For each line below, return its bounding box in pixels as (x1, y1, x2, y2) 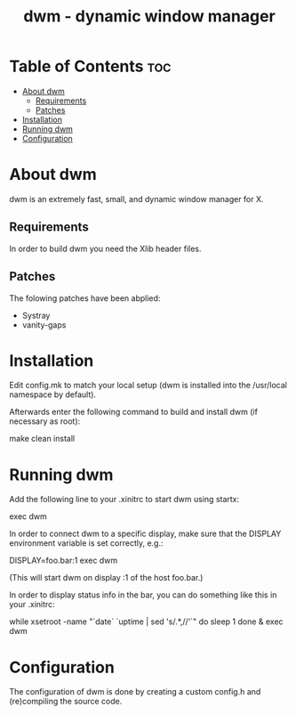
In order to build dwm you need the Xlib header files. (9, 243, 202, 254)
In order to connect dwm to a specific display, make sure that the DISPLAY (9, 528, 282, 540)
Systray (21, 310, 51, 321)
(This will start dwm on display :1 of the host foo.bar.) (9, 573, 204, 583)
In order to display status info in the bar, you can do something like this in (9, 589, 277, 600)
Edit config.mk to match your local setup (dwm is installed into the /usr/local (9, 380, 287, 391)
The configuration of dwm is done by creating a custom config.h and (9, 687, 261, 697)
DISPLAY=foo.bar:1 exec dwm (9, 555, 118, 566)
